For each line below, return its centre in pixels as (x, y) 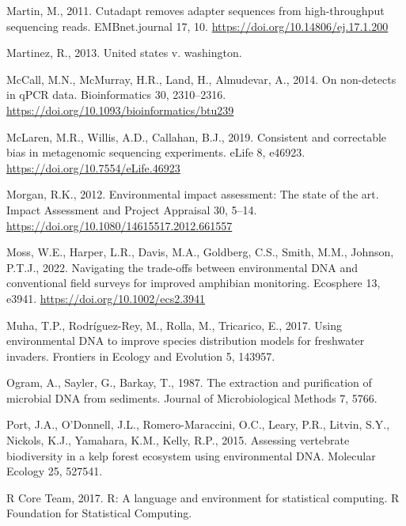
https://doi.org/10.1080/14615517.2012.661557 (120, 225)
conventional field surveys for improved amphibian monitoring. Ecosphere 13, (194, 283)
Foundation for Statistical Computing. (99, 513)
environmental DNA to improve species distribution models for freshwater (186, 341)
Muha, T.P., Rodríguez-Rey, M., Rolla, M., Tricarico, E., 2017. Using (174, 325)
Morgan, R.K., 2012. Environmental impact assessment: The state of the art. (193, 194)
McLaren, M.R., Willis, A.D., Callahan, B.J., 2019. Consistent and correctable (197, 136)
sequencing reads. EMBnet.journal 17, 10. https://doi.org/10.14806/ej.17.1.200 (197, 26)
